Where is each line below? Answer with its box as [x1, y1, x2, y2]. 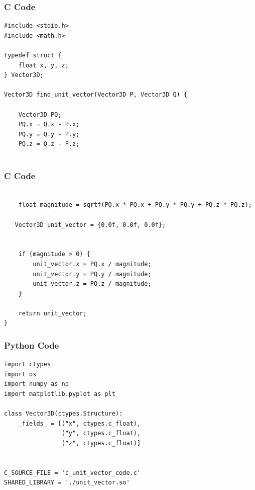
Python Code [4, 339, 59, 351]
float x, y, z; [18, 61, 69, 69]
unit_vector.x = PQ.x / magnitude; [33, 260, 152, 268]
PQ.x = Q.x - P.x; [18, 121, 80, 128]
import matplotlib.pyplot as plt [4, 390, 115, 398]
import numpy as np [4, 380, 69, 388]
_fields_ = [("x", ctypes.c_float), [18, 420, 141, 427]
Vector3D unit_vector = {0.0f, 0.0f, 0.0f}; [15, 221, 166, 228]
